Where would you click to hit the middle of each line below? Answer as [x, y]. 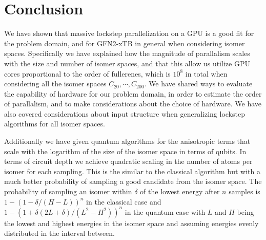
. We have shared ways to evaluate [198, 84]
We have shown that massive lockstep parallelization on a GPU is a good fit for [129, 33]
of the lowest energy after [180, 191]
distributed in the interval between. [60, 233]
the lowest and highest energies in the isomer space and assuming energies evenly [131, 223]
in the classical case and [124, 201]
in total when [206, 73]
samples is [244, 191]
